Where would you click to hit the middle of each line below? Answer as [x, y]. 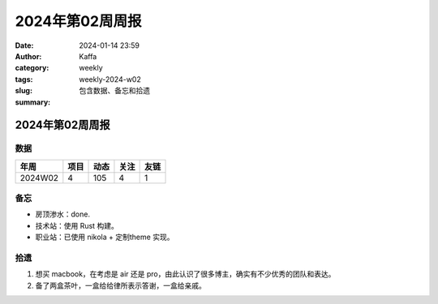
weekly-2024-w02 [110, 79]
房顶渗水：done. [63, 214]
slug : [24, 91]
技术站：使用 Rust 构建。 [77, 225]
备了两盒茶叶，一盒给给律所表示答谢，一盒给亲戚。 [120, 285]
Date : [24, 45]
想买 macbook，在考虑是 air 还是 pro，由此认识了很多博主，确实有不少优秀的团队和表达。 [185, 274]
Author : [28, 56]
